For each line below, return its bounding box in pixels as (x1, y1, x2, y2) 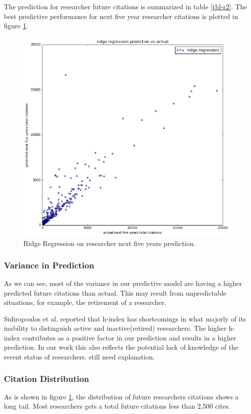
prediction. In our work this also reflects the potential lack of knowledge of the (4, 342, 238, 352)
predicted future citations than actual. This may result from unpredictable (4, 287, 227, 298)
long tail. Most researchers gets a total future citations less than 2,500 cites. (4, 401, 231, 411)
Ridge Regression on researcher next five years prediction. (23, 238, 196, 248)
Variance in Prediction (4, 259, 95, 271)
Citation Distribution (4, 372, 89, 384)
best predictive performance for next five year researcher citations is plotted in (4, 11, 238, 21)
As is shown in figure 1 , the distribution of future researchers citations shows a (4, 391, 239, 401)
